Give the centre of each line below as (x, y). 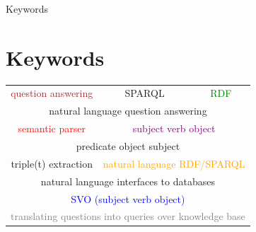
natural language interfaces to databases (128, 181)
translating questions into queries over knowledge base (128, 216)
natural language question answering (128, 111)
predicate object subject (128, 146)
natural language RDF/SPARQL (174, 163)
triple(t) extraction (52, 163)
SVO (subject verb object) (128, 198)
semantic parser (52, 128)
